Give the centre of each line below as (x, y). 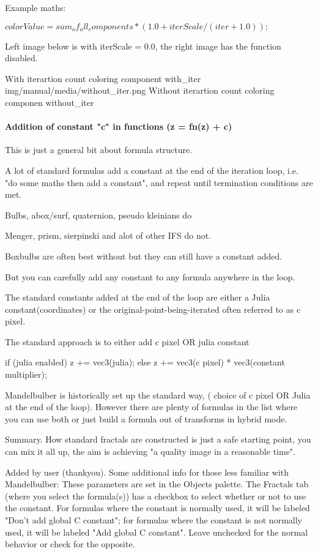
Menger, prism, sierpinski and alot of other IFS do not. (108, 235)
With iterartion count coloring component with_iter (103, 78)
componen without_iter (50, 102)
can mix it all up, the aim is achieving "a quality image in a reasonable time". (150, 451)
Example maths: (35, 7)
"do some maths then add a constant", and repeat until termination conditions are (159, 182)
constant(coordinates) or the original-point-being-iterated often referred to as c (153, 309)
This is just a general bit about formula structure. (99, 150)
